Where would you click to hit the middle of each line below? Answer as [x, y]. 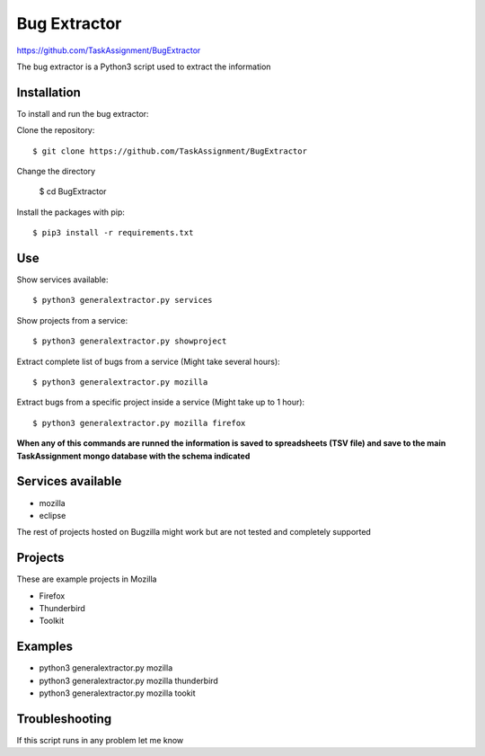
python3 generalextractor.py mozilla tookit [118, 693]
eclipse [53, 515]
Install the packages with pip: [71, 212]
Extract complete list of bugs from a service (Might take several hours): [148, 361]
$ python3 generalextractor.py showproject [130, 341]
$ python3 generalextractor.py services [123, 300]
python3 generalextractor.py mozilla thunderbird [129, 680]
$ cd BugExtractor [73, 191]
